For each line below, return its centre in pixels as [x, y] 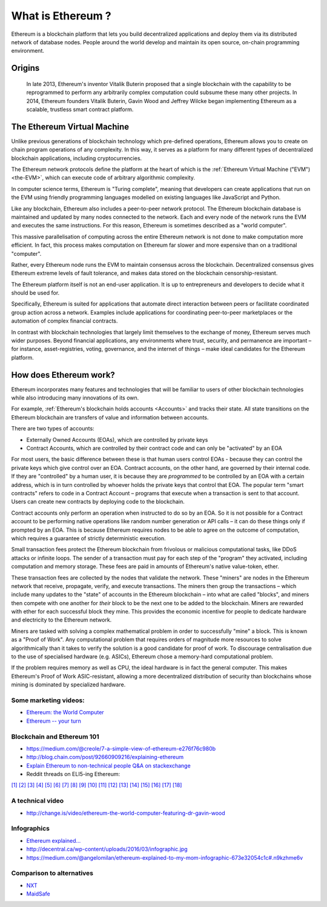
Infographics [30, 829]
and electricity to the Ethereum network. [61, 620]
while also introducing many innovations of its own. [75, 398]
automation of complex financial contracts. [64, 321]
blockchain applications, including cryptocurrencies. [77, 158]
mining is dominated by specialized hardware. [68, 684]
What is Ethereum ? [61, 16]
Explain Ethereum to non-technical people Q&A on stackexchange [108, 765]
